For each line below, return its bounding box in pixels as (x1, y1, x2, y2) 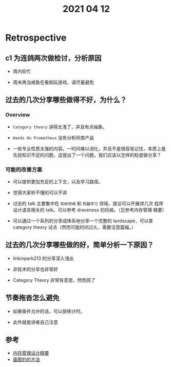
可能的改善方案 (5, 166, 43, 173)
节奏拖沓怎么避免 (5, 294, 60, 302)
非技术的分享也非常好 (12, 266, 58, 272)
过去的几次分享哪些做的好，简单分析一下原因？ (5, 241, 154, 249)
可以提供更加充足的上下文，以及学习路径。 (12, 178, 103, 185)
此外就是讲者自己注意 (12, 319, 58, 325)
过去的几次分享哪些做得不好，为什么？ (5, 95, 127, 104)
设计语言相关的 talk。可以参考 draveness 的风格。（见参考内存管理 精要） (12, 206, 167, 213)
